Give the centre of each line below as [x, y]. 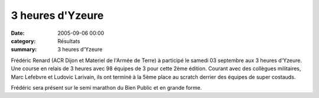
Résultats [69, 41]
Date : [18, 33]
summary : [24, 50]
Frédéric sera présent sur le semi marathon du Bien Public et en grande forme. [106, 87]
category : [23, 41]
